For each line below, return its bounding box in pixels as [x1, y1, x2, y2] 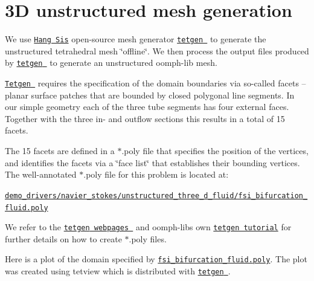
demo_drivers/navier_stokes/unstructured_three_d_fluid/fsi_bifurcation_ [5, 191, 308, 200]
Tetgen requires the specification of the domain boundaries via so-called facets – [5, 77, 306, 89]
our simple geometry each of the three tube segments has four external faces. [5, 100, 289, 113]
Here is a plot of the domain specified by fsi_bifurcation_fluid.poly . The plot [5, 253, 307, 265]
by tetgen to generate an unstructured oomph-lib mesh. [5, 56, 217, 69]
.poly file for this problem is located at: [83, 168, 229, 181]
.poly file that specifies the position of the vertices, [121, 144, 309, 157]
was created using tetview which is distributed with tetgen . [5, 265, 231, 277]
